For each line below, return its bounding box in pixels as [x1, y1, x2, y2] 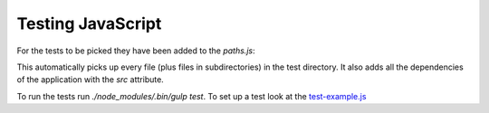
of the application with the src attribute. [16, 74, 165, 85]
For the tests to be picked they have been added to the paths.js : [16, 45, 255, 56]
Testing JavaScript [16, 14, 162, 33]
